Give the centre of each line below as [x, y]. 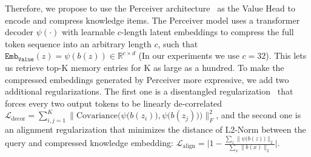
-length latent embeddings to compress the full [207, 32]
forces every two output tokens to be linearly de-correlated [114, 103]
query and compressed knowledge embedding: [89, 142]
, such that [178, 43]
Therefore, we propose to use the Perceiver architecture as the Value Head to [150, 8]
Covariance [97, 116]
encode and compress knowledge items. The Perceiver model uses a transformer [152, 20]
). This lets [286, 55]
